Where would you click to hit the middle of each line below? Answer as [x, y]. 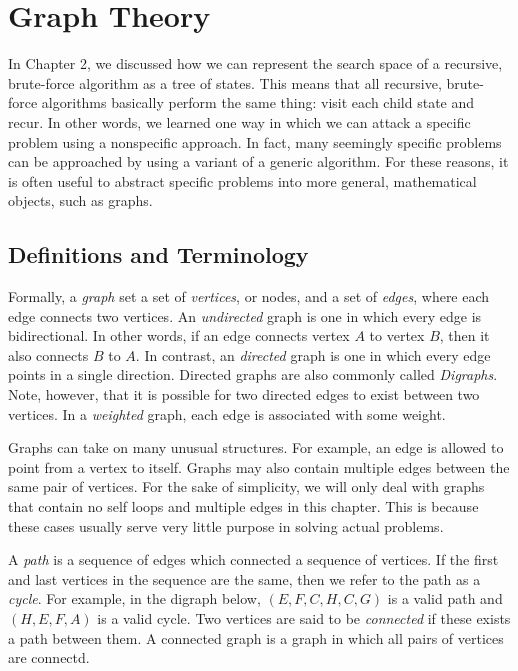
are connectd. [49, 657]
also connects [48, 354]
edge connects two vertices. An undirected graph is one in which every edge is [245, 315]
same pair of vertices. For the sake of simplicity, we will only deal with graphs [246, 486]
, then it [464, 335]
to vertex [397, 335]
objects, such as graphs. [80, 200]
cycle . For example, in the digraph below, [134, 598]
